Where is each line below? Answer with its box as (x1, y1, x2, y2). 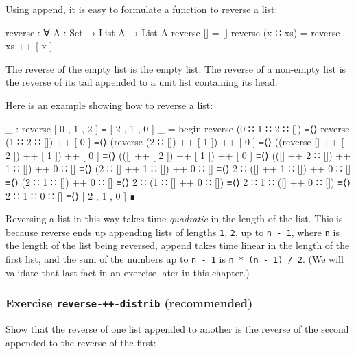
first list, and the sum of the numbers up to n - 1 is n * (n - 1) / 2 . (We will (5, 251, 344, 265)
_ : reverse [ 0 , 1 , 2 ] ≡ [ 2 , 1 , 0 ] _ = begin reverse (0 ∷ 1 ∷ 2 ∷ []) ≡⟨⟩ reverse (5, 121, 350, 135)
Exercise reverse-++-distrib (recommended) (5, 294, 253, 311)
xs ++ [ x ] (5, 38, 53, 53)
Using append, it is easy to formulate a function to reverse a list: (5, 2, 278, 16)
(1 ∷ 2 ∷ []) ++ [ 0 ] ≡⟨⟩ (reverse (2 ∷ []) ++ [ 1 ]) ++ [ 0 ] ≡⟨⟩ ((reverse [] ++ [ (5, 134, 344, 149)
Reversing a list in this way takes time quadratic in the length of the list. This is (5, 211, 343, 226)
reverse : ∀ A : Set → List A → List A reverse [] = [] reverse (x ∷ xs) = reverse (5, 25, 340, 39)
